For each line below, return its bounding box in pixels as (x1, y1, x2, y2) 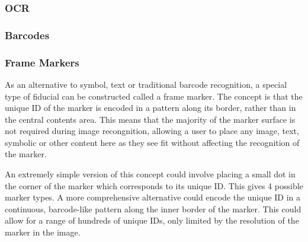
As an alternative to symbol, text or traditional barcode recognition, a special (5, 78, 287, 90)
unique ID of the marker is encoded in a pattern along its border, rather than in (5, 101, 296, 114)
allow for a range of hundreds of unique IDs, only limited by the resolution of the (5, 214, 299, 227)
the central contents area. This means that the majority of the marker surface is (5, 113, 296, 125)
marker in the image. (5, 226, 81, 238)
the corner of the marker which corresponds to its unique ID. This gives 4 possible (5, 179, 303, 192)
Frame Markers (5, 55, 79, 69)
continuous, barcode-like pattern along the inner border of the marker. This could (5, 202, 301, 215)
